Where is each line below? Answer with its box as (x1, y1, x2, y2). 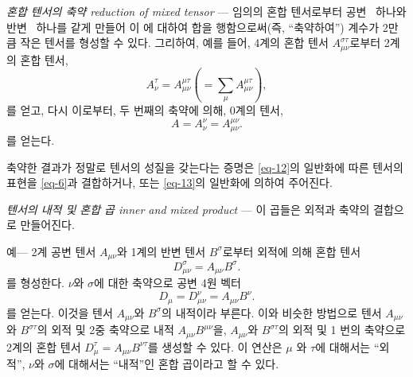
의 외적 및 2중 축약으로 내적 (37, 321, 174, 338)
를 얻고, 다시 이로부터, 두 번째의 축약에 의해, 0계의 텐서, (6, 102, 283, 119)
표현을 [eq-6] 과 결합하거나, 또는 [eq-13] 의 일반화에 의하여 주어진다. (6, 174, 333, 191)
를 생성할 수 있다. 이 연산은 (147, 338, 282, 355)
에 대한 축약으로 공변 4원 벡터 (94, 274, 241, 291)
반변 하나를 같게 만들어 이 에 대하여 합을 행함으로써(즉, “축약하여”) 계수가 (6, 18, 380, 35)
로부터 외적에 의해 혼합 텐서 (222, 243, 361, 259)
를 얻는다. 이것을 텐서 (6, 304, 113, 321)
